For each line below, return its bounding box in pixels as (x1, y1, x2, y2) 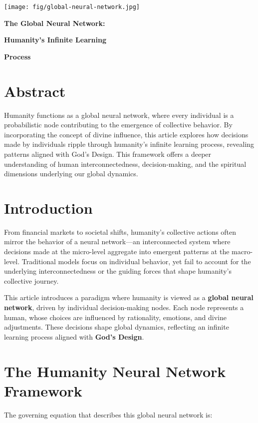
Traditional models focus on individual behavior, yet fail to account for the (21, 256, 251, 266)
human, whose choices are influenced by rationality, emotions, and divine (4, 312, 227, 322)
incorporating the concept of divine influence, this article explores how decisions (4, 129, 249, 139)
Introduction (4, 197, 93, 218)
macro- (232, 246, 253, 257)
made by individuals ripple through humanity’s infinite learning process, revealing (4, 139, 255, 149)
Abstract (4, 80, 66, 101)
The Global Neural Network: (4, 17, 105, 28)
